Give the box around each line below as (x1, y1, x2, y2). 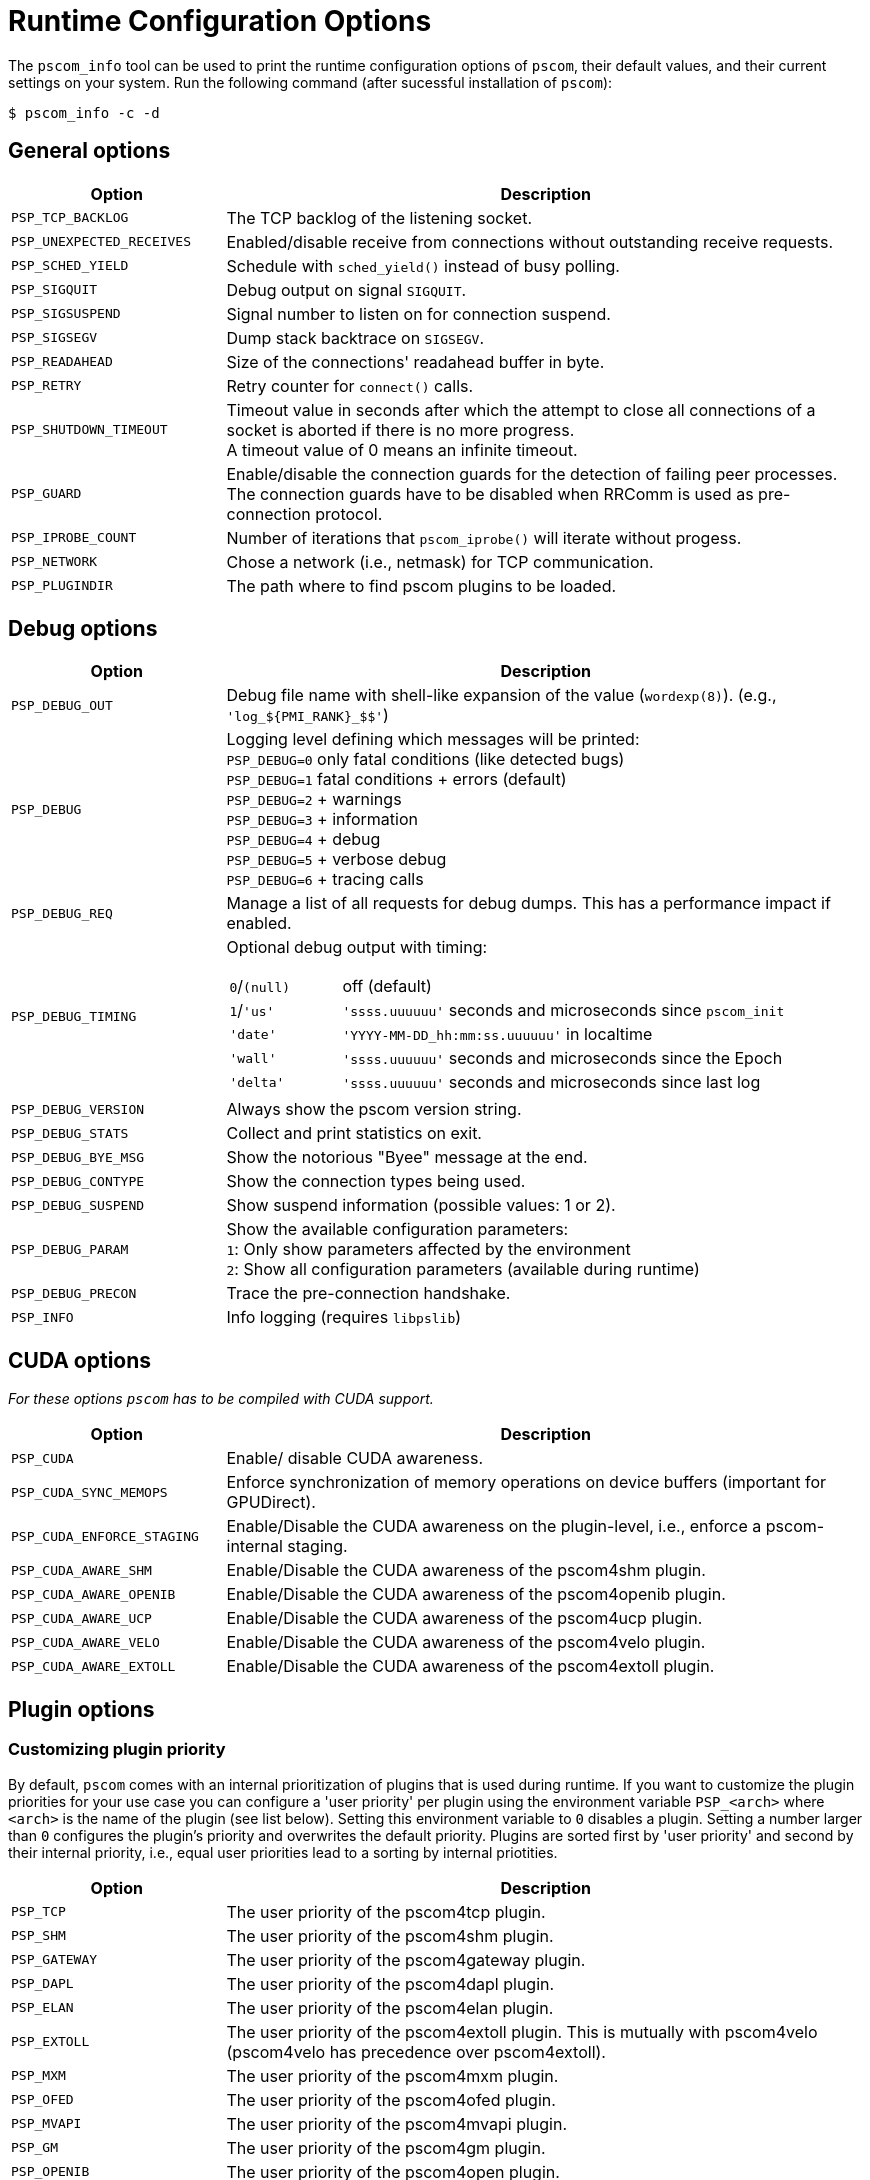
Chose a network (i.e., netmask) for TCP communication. (226, 551, 654, 572)
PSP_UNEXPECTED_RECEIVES (11, 234, 192, 250)
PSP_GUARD (11, 486, 82, 502)
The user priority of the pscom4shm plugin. (226, 1925, 554, 1946)
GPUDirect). (226, 1492, 316, 1513)
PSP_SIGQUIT (11, 282, 98, 298)
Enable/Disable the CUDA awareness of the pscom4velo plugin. (226, 1632, 706, 1653)
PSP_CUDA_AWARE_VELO (11, 1634, 160, 1650)
